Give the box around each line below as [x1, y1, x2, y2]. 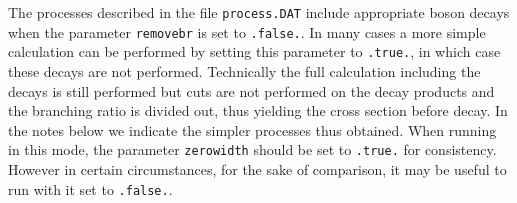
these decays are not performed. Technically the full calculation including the [8, 60, 481, 81]
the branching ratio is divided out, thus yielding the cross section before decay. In [8, 100, 508, 121]
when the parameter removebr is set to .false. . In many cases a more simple [8, 21, 486, 42]
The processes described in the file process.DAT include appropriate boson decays [8, 2, 510, 22]
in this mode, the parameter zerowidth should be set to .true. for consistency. [8, 139, 497, 160]
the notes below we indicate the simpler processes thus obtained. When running [8, 119, 497, 140]
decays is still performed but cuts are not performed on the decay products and [8, 80, 495, 101]
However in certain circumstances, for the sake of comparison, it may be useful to [8, 159, 507, 179]
